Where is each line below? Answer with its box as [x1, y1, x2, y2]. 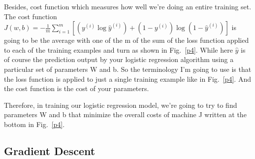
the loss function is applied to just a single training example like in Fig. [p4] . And [4, 73, 251, 84]
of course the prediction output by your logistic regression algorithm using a [4, 54, 234, 64]
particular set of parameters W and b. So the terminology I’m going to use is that [4, 64, 252, 74]
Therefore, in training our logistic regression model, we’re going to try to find [4, 99, 237, 110]
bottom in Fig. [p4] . [4, 119, 65, 129]
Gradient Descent [4, 143, 96, 158]
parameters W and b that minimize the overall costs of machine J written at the [4, 109, 247, 120]
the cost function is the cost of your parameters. [4, 83, 149, 94]
